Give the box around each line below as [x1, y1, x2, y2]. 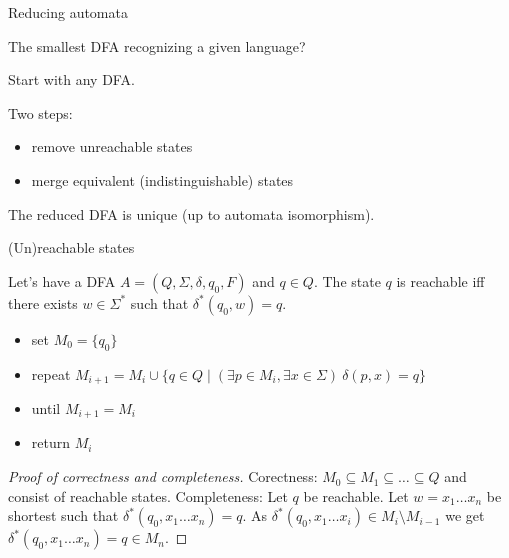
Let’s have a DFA [8, 270, 116, 291]
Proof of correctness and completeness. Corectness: [8, 466, 318, 487]
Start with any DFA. [8, 69, 135, 90]
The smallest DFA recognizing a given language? [8, 35, 306, 56]
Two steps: [8, 102, 73, 123]
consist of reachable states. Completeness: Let [8, 485, 288, 506]
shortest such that [8, 505, 119, 526]
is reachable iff [396, 270, 485, 291]
